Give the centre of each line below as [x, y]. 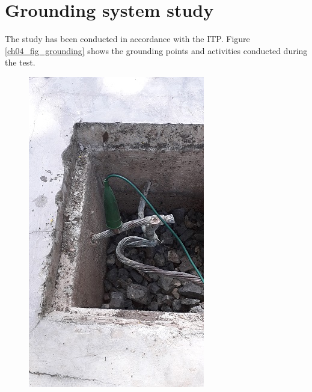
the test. [20, 62]
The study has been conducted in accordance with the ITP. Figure [127, 39]
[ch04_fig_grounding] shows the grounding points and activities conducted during [156, 50]
